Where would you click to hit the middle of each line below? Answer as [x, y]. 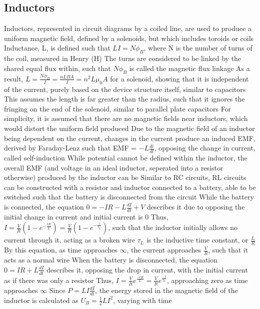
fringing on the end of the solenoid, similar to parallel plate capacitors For [118, 108]
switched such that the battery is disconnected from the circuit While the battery [129, 197]
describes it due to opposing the [196, 206]
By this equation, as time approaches [61, 250]
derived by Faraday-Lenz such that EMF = [70, 148]
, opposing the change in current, [205, 148]
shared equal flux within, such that [57, 68]
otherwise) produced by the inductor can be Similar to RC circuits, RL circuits [125, 177]
